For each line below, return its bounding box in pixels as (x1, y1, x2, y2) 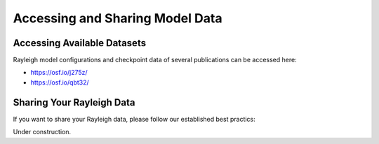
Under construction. (13, 128, 72, 136)
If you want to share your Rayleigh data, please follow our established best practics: (13, 115, 255, 123)
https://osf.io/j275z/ (30, 69, 88, 77)
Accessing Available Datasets (13, 37, 147, 49)
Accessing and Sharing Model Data (13, 10, 222, 26)
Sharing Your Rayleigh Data (13, 96, 135, 108)
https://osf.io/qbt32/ (30, 78, 89, 87)
